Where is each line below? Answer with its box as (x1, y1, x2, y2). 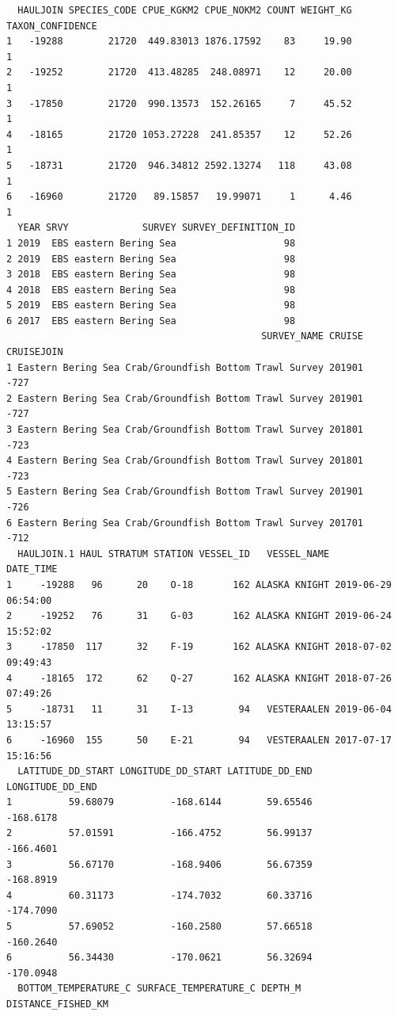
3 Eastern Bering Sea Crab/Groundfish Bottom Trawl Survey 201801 (6, 424, 364, 436)
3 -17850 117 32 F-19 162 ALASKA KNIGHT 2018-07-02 (6, 641, 392, 653)
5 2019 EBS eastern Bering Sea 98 (6, 300, 296, 311)
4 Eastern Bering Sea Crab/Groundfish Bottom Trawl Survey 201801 (6, 455, 364, 467)
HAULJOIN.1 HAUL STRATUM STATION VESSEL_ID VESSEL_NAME (17, 548, 330, 560)
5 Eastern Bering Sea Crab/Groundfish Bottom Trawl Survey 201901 (6, 486, 364, 498)
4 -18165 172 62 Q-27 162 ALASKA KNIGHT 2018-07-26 (6, 672, 392, 684)
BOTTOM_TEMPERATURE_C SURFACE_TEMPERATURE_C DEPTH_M (17, 983, 301, 995)
